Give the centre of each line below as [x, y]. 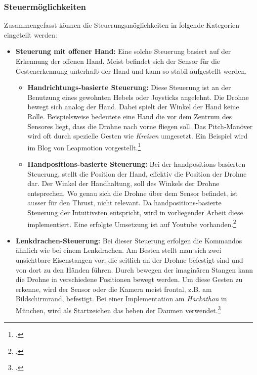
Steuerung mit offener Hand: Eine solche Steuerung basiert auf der [123, 51]
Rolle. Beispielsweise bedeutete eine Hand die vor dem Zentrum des [129, 116]
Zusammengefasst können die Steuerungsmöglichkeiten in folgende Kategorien [122, 25]
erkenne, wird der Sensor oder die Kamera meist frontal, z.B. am [114, 289]
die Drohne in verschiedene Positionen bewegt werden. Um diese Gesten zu [129, 279]
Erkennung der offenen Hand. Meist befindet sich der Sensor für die [118, 61]
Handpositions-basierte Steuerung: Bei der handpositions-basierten [136, 164]
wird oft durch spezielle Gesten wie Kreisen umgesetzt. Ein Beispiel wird [137, 136]
